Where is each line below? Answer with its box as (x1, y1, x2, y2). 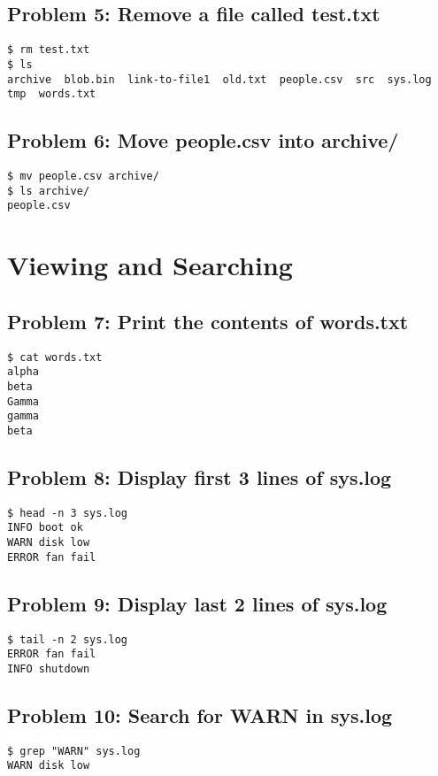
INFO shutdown (7, 662, 90, 675)
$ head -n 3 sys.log (7, 506, 128, 519)
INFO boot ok (7, 521, 83, 534)
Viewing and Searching (7, 247, 293, 283)
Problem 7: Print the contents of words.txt (7, 307, 409, 334)
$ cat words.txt (7, 350, 103, 364)
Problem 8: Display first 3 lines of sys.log (7, 463, 392, 490)
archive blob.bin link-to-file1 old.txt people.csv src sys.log (7, 73, 432, 86)
